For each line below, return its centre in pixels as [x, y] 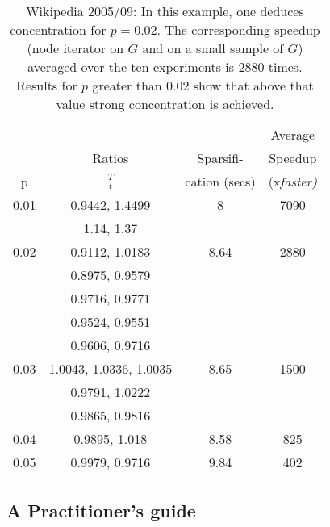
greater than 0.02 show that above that [203, 85]
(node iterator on [75, 48]
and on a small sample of [213, 48]
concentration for [58, 29]
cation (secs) [220, 181]
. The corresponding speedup [238, 29]
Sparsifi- [220, 158]
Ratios [111, 158]
